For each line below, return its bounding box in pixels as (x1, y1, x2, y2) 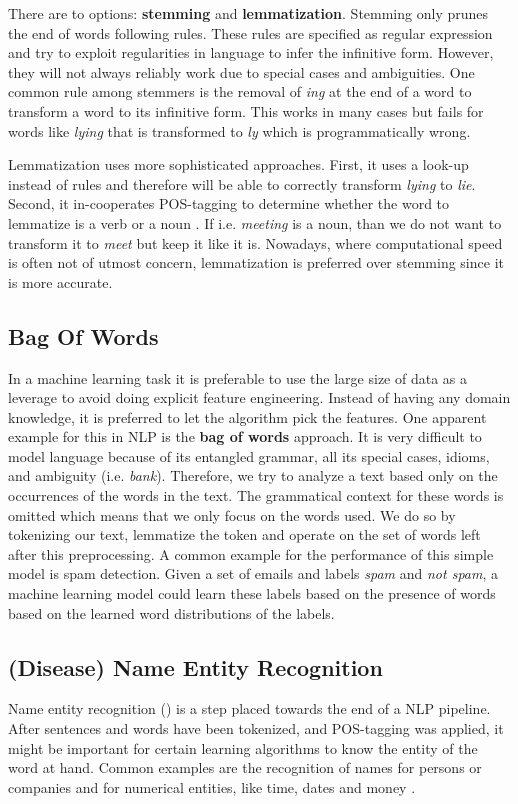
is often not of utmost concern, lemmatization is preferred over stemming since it (8, 252, 504, 273)
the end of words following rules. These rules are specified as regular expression (8, 22, 493, 43)
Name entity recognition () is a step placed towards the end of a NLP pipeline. (8, 698, 491, 719)
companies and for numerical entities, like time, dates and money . (8, 776, 416, 797)
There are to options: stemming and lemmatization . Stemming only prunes (8, 3, 489, 23)
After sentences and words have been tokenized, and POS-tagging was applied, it (8, 718, 504, 739)
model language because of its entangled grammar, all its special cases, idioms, (8, 445, 490, 466)
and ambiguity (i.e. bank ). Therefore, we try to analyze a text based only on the (8, 465, 498, 486)
